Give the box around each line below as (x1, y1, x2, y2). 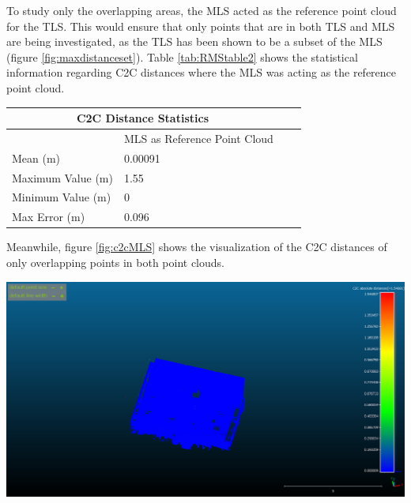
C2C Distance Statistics (76, 110, 209, 126)
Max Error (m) (12, 208, 85, 225)
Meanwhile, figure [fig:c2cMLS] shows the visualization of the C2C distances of (6, 238, 387, 255)
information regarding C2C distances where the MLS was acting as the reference (6, 64, 397, 81)
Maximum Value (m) (12, 169, 113, 186)
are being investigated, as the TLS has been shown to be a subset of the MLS (6, 33, 383, 50)
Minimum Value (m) (12, 189, 111, 205)
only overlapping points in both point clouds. (6, 253, 224, 270)
